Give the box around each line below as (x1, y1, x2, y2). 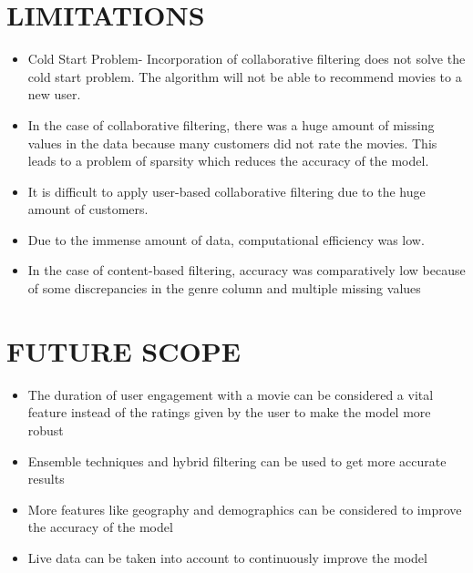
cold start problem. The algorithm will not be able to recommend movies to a (27, 67, 462, 86)
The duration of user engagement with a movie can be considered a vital (27, 384, 434, 404)
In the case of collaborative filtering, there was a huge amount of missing (27, 115, 435, 134)
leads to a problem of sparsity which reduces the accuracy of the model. (27, 151, 429, 170)
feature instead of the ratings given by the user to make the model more (27, 403, 431, 422)
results (27, 469, 65, 488)
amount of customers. (27, 200, 149, 219)
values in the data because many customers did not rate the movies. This (27, 133, 437, 152)
